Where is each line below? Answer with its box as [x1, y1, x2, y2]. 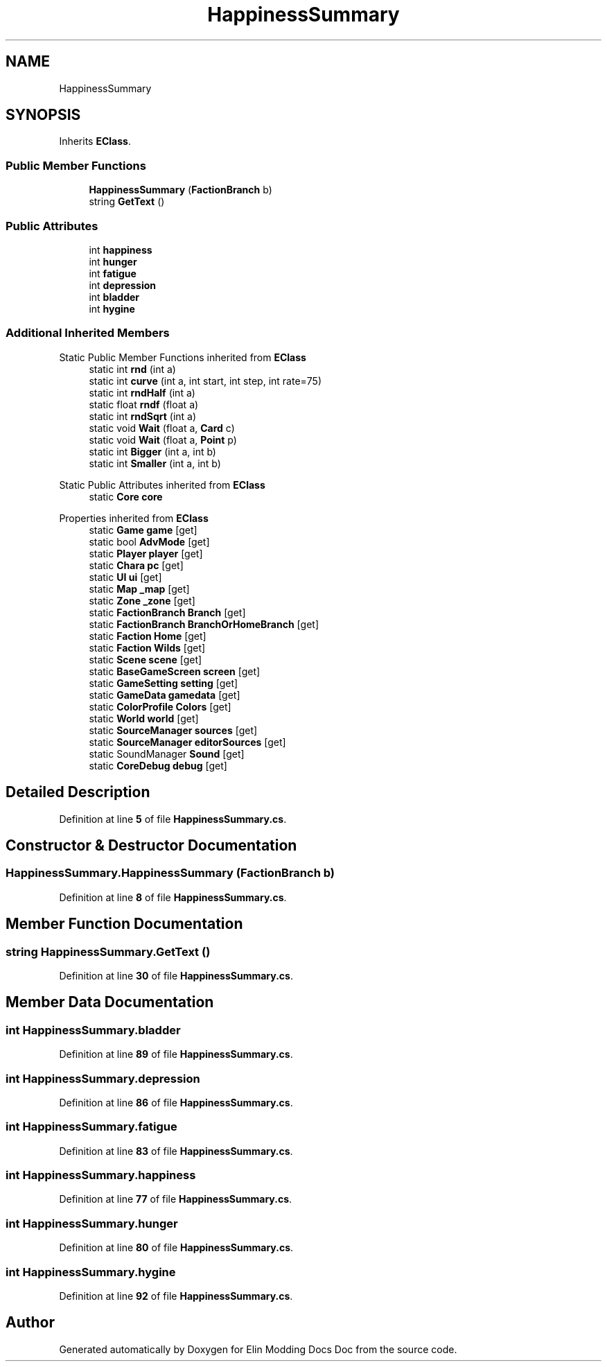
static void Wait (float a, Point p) [89, 433, 237, 446]
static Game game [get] [89, 523, 197, 536]
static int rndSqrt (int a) [89, 410, 197, 422]
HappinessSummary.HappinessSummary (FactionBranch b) [6, 866, 335, 880]
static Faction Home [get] [89, 629, 206, 642]
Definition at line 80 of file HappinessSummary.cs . [59, 1242, 294, 1254]
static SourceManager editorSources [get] [89, 735, 286, 748]
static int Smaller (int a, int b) [89, 457, 221, 469]
